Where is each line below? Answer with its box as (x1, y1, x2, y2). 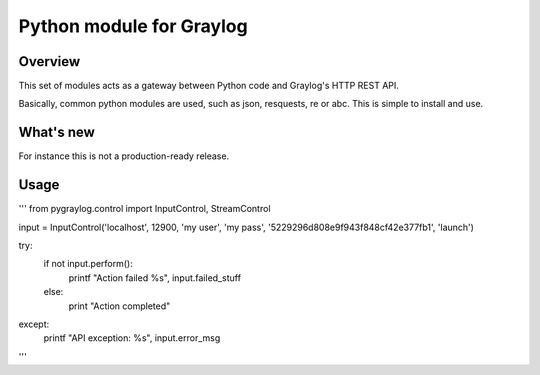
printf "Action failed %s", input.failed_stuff (68, 271, 242, 284)
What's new (18, 124, 95, 141)
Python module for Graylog (18, 15, 249, 37)
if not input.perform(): (43, 258, 134, 270)
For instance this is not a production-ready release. (18, 150, 230, 162)
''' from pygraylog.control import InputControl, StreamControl (18, 203, 271, 215)
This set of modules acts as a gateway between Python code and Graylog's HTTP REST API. (18, 80, 400, 92)
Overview (18, 53, 81, 70)
